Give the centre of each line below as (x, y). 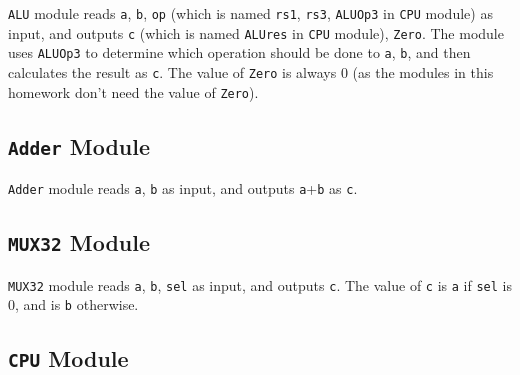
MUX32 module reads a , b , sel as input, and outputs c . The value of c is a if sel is (260, 284)
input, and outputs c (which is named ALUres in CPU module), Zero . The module (256, 32)
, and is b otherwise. (77, 304)
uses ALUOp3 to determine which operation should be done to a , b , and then (239, 52)
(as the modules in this (423, 71)
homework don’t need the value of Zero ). (133, 91)
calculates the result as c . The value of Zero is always (172, 71)
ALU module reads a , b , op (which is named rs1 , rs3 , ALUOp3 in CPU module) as (250, 13)
